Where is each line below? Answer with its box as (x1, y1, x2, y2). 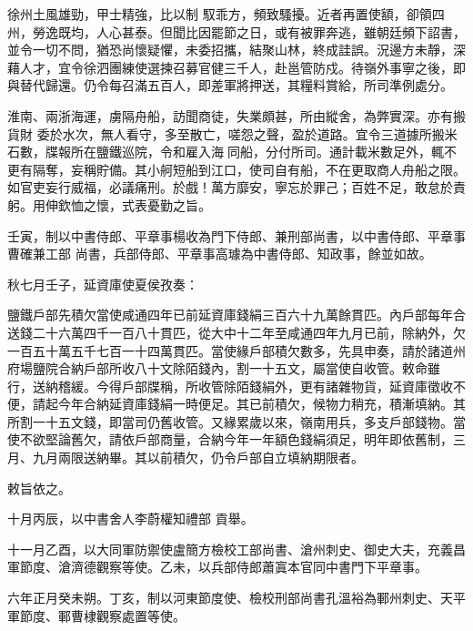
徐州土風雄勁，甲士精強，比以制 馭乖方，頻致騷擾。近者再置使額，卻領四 (7, 5, 445, 23)
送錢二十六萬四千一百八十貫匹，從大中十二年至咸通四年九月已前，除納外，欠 (7, 322, 466, 341)
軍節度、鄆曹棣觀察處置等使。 (7, 606, 186, 625)
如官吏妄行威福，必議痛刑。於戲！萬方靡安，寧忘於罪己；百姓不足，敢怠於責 (7, 178, 466, 197)
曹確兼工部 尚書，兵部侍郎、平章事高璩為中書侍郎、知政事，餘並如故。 (7, 244, 432, 263)
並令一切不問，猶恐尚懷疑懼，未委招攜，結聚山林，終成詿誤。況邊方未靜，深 (7, 40, 466, 59)
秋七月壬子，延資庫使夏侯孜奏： (7, 274, 198, 293)
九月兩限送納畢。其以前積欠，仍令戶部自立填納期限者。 (32, 448, 364, 467)
